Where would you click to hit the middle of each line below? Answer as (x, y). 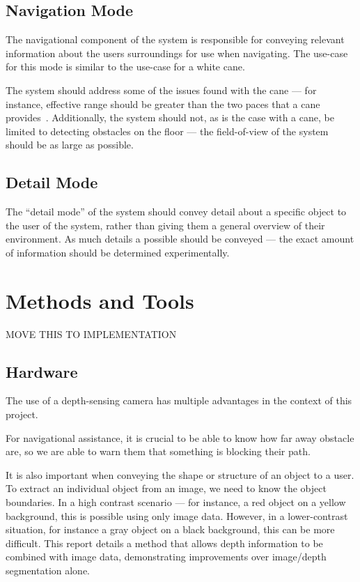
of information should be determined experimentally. (118, 252)
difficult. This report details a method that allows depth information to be (164, 543)
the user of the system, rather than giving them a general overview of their (165, 225)
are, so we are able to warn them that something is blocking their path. (158, 451)
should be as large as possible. (70, 145)
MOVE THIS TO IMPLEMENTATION (91, 334)
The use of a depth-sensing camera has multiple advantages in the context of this (179, 400)
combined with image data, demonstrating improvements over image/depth (166, 557)
